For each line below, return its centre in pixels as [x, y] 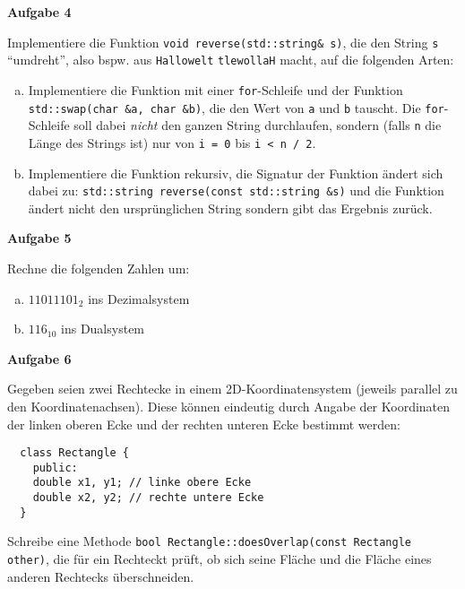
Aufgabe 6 [39, 358]
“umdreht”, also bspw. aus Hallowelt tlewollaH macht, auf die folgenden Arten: [231, 60]
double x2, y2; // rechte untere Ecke [148, 498]
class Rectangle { [75, 453]
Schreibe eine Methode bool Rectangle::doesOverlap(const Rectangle [209, 541]
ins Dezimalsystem [139, 298]
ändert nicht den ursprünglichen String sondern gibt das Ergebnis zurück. [230, 208]
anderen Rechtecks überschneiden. [101, 576]
